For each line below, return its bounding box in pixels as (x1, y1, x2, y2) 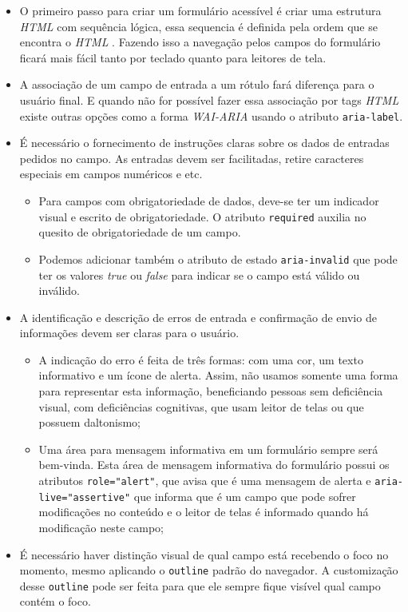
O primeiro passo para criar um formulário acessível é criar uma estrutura (19, 2, 382, 18)
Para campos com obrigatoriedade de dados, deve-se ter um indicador (38, 193, 379, 209)
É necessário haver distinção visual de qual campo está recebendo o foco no (19, 546, 389, 562)
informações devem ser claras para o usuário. (19, 324, 240, 341)
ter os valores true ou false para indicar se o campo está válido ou (38, 266, 360, 283)
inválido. (38, 282, 80, 299)
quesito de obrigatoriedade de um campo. (38, 224, 241, 240)
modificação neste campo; (38, 519, 164, 535)
